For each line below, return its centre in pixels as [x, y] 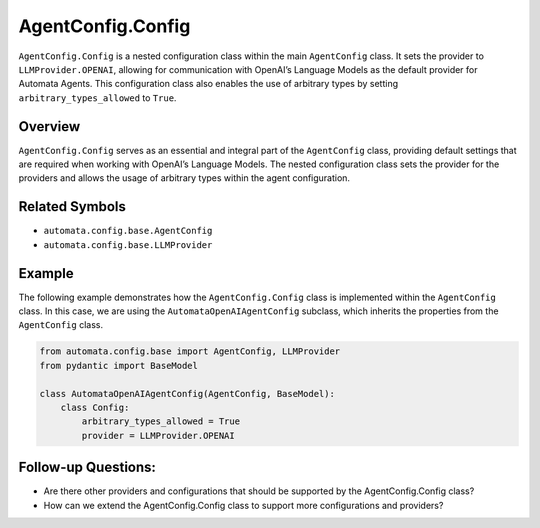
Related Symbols [72, 206]
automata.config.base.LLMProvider [128, 244]
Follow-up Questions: [87, 467]
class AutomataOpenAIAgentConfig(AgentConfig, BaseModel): [187, 393]
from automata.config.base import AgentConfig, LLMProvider [190, 351]
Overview [49, 126]
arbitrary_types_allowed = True [160, 421]
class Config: [95, 407]
